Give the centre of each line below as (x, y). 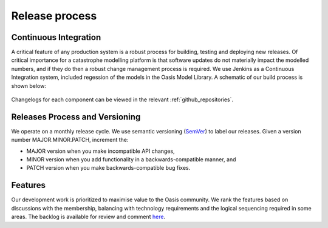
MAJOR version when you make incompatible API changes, (101, 151)
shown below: (29, 85)
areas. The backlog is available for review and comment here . (88, 217)
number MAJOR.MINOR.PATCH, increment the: (70, 140)
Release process (54, 16)
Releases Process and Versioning (76, 117)
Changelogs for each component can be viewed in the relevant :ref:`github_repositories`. (122, 99)
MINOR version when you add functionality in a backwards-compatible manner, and (131, 159)
